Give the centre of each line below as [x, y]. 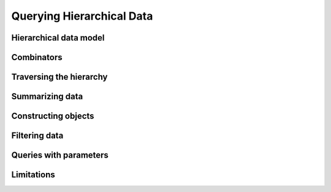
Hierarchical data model [58, 38]
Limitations [33, 175]
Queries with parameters [60, 156]
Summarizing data [47, 97]
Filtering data [37, 136]
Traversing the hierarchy [59, 77]
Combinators [37, 57]
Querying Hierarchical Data [82, 16]
